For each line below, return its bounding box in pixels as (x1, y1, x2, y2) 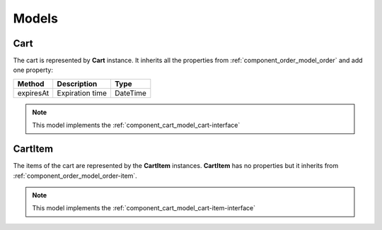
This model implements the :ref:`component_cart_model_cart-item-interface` (32, 204, 256, 212)
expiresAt (17, 88, 50, 98)
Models (13, 11, 58, 26)
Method (17, 78, 45, 88)
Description (57, 78, 98, 88)
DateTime (114, 88, 146, 98)
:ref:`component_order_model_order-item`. (13, 171, 137, 180)
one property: (13, 66, 53, 74)
